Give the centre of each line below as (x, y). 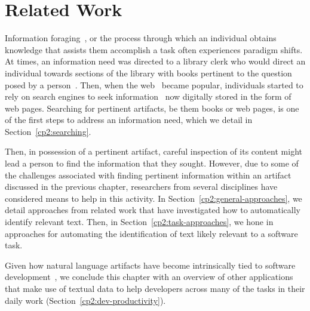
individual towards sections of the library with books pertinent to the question (148, 73)
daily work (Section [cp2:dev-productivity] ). (85, 300)
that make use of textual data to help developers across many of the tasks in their (155, 288)
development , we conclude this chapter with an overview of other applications (149, 277)
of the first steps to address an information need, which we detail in (129, 120)
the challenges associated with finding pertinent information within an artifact (148, 175)
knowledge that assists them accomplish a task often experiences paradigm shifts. (154, 49)
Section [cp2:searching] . (48, 131)
